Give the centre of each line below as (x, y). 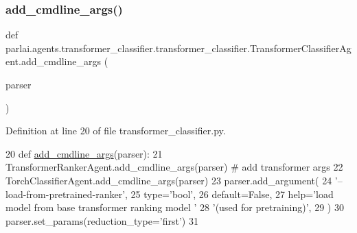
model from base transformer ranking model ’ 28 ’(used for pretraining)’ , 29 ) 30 (175, 207)
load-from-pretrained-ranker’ (66, 194)
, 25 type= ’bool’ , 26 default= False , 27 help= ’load (229, 194)
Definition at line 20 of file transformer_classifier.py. (116, 131)
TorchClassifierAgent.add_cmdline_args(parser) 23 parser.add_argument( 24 (169, 180)
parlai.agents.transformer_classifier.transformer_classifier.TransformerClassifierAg (178, 48)
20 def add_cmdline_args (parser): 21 (84, 153)
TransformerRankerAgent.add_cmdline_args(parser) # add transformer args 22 (174, 167)
